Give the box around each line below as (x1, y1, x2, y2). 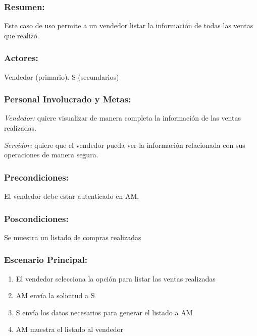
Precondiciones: (4, 171, 69, 183)
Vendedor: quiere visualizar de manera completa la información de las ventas (4, 113, 241, 123)
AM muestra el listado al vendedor (16, 324, 123, 334)
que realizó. (4, 30, 39, 40)
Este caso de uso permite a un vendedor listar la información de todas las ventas (4, 20, 253, 31)
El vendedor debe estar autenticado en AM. (4, 191, 139, 201)
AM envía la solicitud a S (16, 290, 95, 301)
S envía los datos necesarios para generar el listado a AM (16, 307, 193, 317)
